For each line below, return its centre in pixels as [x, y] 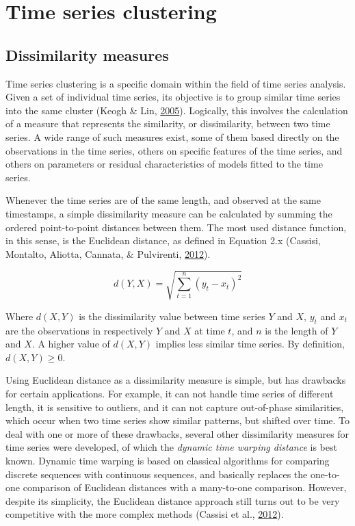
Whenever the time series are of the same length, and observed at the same [163, 200]
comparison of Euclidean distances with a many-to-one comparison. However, [185, 487]
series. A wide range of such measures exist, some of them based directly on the [172, 136]
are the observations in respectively [79, 330]
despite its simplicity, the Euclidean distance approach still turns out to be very [173, 500]
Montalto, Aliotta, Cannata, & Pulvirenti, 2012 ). [108, 253]
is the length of [297, 330]
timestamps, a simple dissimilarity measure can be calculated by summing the [169, 213]
